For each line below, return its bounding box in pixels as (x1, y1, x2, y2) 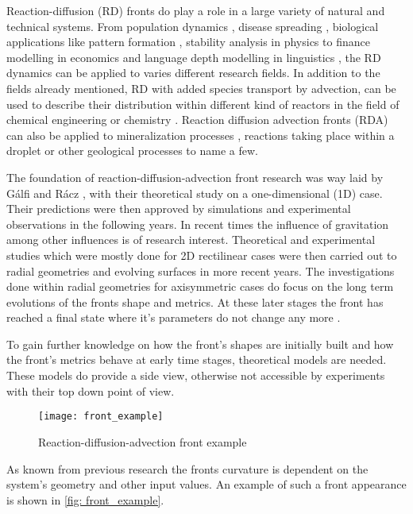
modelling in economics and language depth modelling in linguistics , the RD (6, 48, 381, 65)
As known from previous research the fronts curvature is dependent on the (6, 460, 369, 477)
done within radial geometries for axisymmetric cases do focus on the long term (6, 278, 394, 295)
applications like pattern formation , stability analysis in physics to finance (6, 33, 370, 50)
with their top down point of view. (6, 382, 175, 399)
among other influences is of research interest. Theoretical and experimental (6, 231, 376, 248)
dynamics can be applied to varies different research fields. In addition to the (6, 64, 380, 81)
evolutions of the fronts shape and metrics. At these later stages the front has (6, 293, 384, 310)
